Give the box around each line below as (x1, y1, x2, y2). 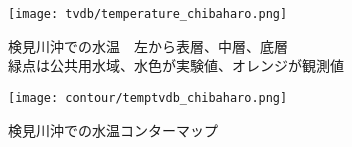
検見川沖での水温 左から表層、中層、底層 (8, 35, 288, 56)
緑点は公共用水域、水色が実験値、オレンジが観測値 (8, 55, 344, 76)
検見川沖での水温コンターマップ (8, 119, 218, 140)
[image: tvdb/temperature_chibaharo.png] (8, 7, 288, 21)
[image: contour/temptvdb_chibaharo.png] (8, 90, 288, 105)
